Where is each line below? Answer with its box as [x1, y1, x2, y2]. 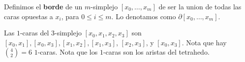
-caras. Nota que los [37, 47, 98, 57]
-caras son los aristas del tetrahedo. [103, 47, 210, 57]
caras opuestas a [4, 11, 53, 21]
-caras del [20, 28, 49, 38]
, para [61, 11, 79, 21]
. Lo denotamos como [111, 11, 176, 21]
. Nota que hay [182, 37, 227, 47]
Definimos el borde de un [4, 1, 83, 11]
